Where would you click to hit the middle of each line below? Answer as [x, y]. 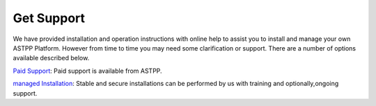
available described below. [51, 58]
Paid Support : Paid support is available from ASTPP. [88, 71]
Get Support [49, 18]
